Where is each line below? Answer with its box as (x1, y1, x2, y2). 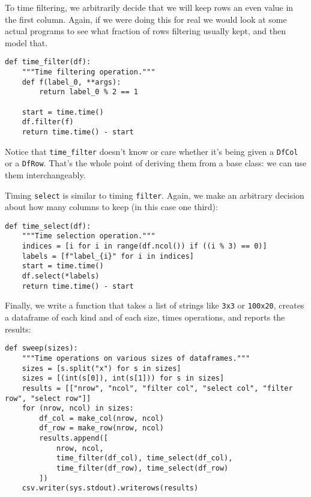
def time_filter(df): (5, 58, 91, 67)
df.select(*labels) (22, 272, 100, 281)
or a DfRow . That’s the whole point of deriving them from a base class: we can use (5, 157, 307, 169)
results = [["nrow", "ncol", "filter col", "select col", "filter (22, 384, 293, 393)
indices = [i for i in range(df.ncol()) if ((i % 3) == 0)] (22, 242, 267, 251)
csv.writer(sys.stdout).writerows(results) (22, 484, 199, 493)
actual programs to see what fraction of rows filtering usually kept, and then (5, 25, 286, 37)
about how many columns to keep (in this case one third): (5, 200, 218, 213)
